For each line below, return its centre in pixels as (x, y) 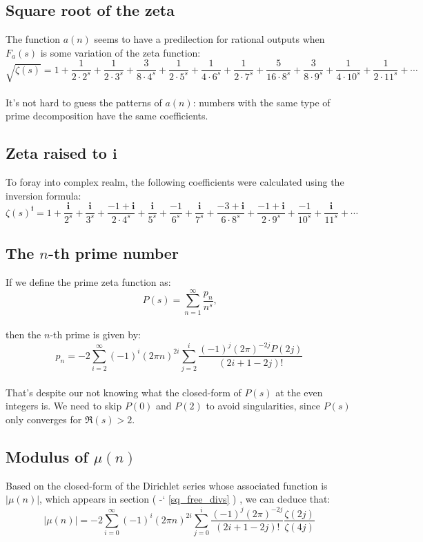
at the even (299, 392)
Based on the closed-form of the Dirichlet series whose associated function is (167, 485)
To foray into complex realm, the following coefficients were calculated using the (175, 182)
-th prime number (113, 253)
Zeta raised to (56, 153)
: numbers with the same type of (262, 102)
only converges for (44, 419)
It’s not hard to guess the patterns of (84, 102)
